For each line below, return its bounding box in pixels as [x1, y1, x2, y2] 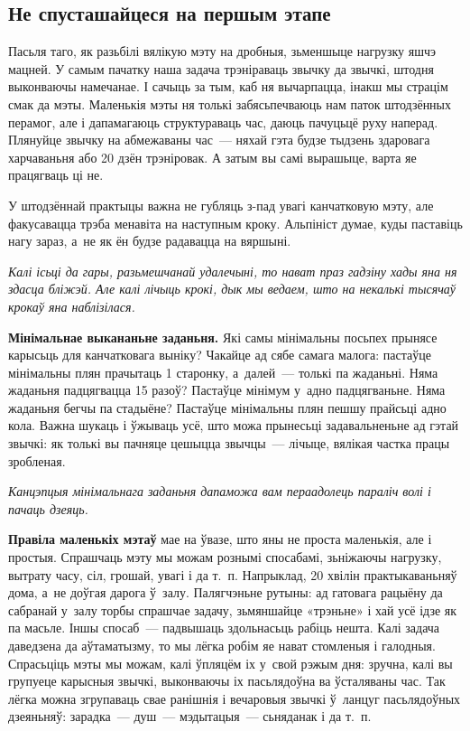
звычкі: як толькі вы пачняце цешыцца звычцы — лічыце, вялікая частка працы [8, 434, 450, 453]
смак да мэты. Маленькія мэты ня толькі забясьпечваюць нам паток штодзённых [8, 94, 452, 113]
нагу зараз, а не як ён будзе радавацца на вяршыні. [8, 231, 291, 250]
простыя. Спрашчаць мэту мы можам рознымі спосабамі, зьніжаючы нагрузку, [8, 548, 442, 567]
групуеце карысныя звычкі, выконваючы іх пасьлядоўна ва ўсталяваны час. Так [8, 671, 446, 690]
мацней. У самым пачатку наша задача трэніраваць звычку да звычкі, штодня [8, 59, 434, 78]
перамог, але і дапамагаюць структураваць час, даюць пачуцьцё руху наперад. [8, 112, 438, 131]
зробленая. [8, 451, 66, 470]
